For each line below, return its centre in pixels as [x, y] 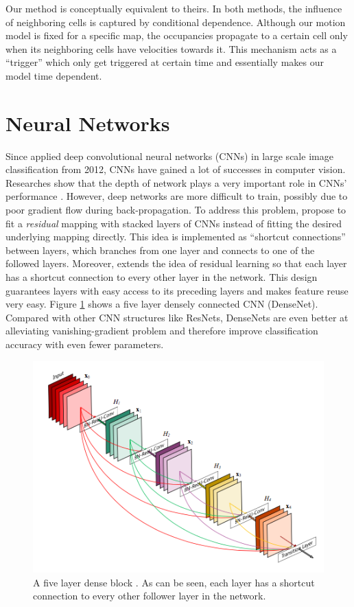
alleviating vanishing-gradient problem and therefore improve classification [162, 331]
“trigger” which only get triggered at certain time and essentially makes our [165, 62]
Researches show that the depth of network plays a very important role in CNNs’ [176, 182]
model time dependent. [54, 75]
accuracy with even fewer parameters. [85, 344]
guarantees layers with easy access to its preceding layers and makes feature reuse [177, 290]
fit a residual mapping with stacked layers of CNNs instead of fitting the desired [174, 223]
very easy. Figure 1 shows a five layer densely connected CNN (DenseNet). [162, 304]
